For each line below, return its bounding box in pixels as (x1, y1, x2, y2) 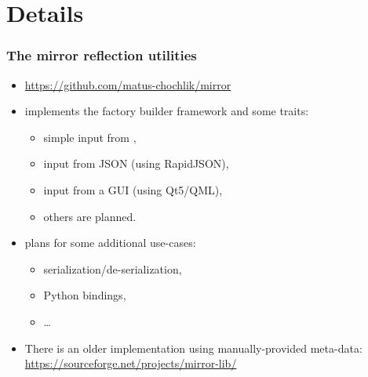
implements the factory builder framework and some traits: (24, 103, 309, 119)
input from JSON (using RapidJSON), (43, 155, 229, 172)
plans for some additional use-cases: (24, 234, 196, 251)
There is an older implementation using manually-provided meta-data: (24, 339, 363, 356)
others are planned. (43, 208, 137, 224)
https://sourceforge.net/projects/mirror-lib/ (24, 355, 237, 372)
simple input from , (43, 129, 137, 145)
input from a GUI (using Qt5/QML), (43, 181, 223, 198)
